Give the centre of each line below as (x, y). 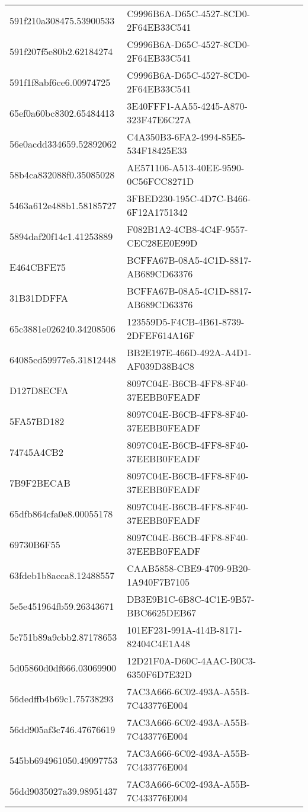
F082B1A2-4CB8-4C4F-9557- (187, 229)
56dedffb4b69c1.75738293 (62, 698)
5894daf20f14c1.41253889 (61, 236)
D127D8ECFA (39, 390)
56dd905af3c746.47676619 (62, 729)
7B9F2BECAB (40, 482)
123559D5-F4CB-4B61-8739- (186, 322)
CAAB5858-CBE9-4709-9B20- (189, 568)
